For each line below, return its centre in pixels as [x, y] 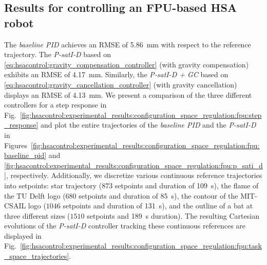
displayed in [23, 235]
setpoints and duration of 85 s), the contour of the [158, 195]
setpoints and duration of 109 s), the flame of [187, 185]
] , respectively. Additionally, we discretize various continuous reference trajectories [133, 175]
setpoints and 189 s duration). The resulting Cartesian [173, 215]
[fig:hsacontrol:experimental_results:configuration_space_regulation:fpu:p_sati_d [133, 165]
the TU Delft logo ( [35, 195]
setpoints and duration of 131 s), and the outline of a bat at [158, 206]
